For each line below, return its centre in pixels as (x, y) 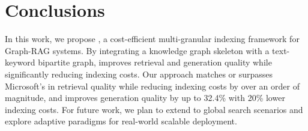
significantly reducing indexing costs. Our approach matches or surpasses (139, 74)
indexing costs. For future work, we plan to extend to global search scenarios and (154, 109)
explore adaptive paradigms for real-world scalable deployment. (121, 121)
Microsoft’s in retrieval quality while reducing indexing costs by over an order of (152, 86)
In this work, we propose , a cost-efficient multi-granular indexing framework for (152, 39)
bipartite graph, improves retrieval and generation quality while (155, 62)
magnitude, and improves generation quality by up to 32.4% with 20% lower (145, 98)
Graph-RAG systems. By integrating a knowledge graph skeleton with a (137, 50)
